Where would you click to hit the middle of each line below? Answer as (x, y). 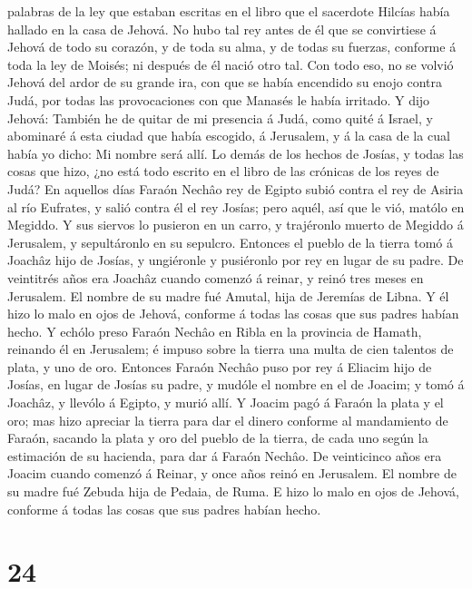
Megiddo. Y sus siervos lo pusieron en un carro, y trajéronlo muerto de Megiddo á (236, 225)
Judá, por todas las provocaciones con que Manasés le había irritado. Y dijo (219, 99)
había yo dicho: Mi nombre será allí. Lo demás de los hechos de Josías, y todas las (236, 153)
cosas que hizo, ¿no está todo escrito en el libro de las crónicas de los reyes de (223, 171)
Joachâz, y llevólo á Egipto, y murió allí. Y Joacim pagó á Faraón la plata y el (226, 402)
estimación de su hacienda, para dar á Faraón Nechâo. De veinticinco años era (225, 455)
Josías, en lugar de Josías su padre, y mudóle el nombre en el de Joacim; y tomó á (236, 384)
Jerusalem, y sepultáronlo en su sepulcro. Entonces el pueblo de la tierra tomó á (230, 242)
